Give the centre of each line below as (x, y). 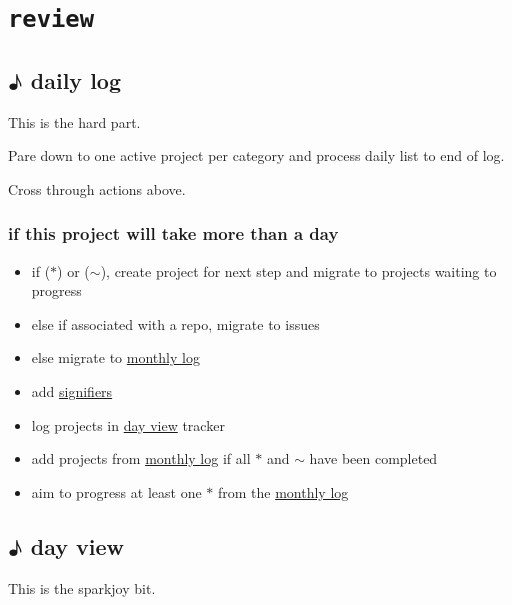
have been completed (373, 458)
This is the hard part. (74, 121)
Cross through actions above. (97, 188)
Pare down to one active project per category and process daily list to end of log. (256, 155)
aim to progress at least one (116, 491)
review (51, 19)
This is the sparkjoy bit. (82, 587)
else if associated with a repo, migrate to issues (175, 323)
